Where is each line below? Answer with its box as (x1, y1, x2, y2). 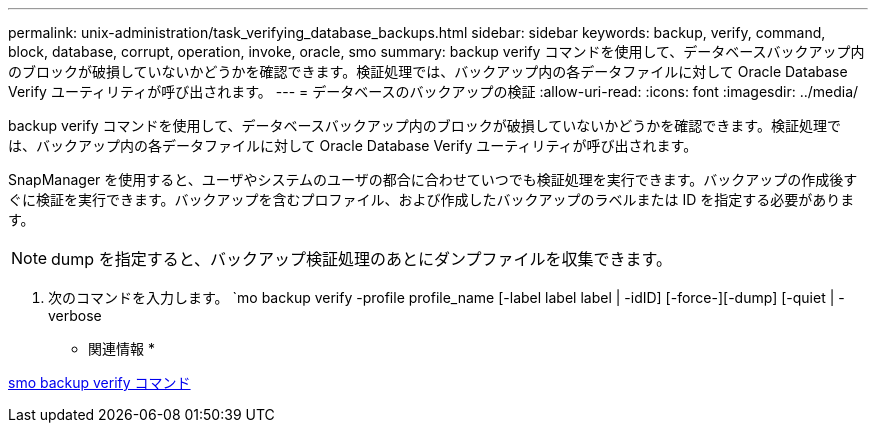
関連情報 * (88, 340, 155, 357)
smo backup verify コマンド (8, 374, 191, 391)
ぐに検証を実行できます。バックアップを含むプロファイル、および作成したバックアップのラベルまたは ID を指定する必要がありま (8, 191, 855, 208)
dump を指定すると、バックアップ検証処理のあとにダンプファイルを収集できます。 (51, 249, 672, 269)
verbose (48, 307, 102, 324)
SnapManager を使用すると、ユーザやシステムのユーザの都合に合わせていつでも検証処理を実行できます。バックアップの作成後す (8, 171, 858, 188)
